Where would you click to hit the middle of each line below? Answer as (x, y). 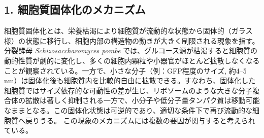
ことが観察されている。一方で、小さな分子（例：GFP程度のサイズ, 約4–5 (125, 70)
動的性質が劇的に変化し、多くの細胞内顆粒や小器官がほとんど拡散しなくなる (132, 60)
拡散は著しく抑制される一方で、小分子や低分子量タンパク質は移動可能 (142, 100)
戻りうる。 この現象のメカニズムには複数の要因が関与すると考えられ (140, 120)
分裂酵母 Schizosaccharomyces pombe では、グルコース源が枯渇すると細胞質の (131, 50)
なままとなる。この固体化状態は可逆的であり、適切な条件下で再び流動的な (128, 110)
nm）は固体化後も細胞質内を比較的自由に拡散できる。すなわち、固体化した (130, 80)
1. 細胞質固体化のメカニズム (75, 9)
